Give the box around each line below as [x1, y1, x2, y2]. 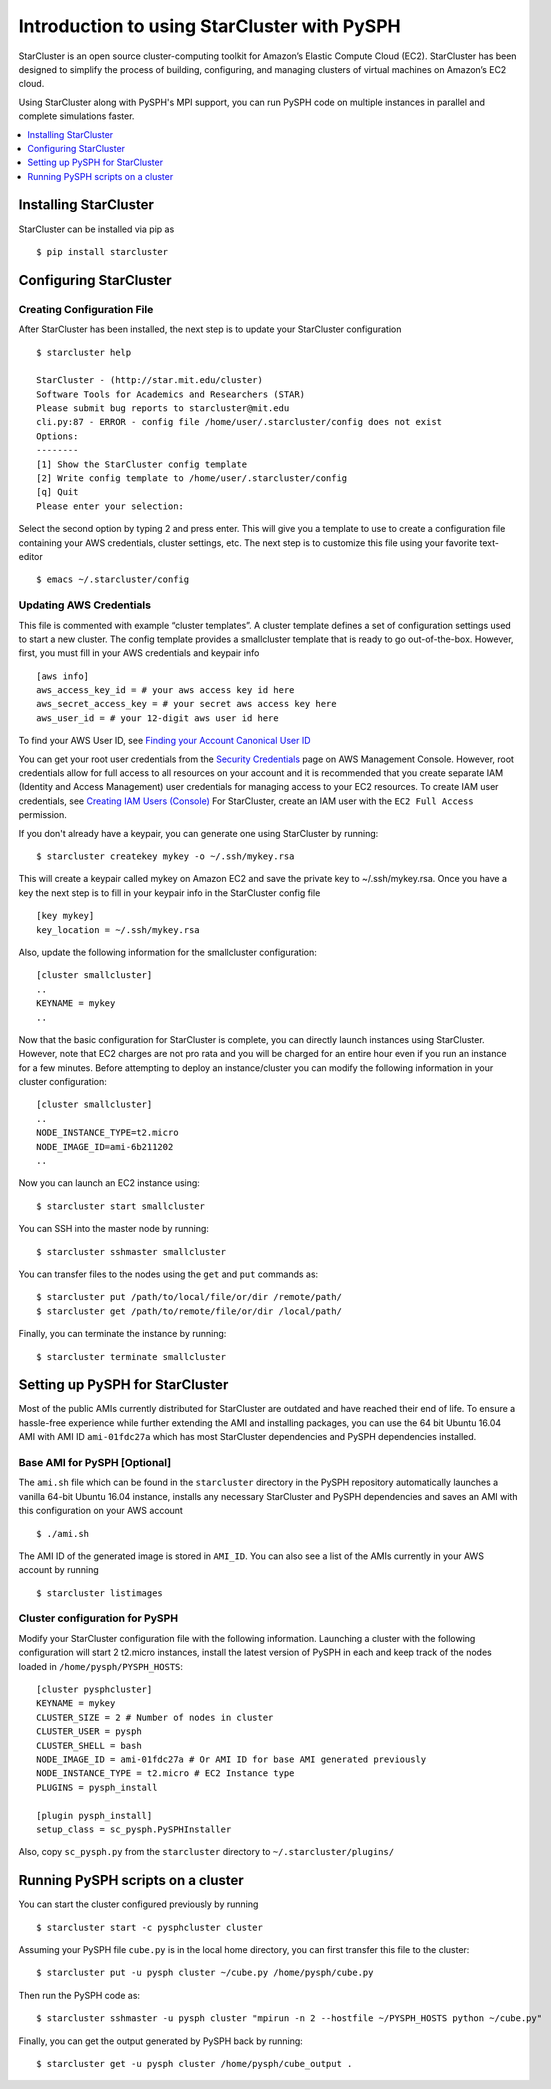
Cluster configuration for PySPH [18, 1611, 179, 1625]
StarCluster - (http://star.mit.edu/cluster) [36, 375, 264, 386]
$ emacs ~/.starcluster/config [36, 574, 190, 585]
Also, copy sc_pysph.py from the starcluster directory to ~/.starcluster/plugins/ [18, 1846, 395, 1858]
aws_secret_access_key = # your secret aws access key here [36, 698, 337, 710]
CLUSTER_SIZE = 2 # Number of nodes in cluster [36, 1711, 274, 1723]
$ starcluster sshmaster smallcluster [36, 1246, 227, 1257]
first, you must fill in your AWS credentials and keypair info [18, 647, 260, 659]
